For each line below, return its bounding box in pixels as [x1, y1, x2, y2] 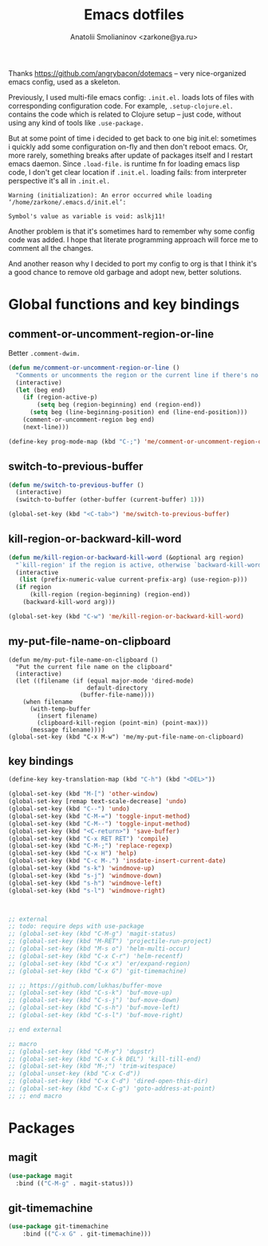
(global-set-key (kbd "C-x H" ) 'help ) [8, 850, 137, 858]
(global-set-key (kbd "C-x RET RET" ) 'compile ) [8, 834, 170, 842]
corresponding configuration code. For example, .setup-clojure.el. [8, 101, 234, 110]
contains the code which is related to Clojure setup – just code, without [8, 109, 242, 119]
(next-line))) [22, 423, 69, 431]
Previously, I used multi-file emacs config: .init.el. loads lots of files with [8, 92, 254, 102]
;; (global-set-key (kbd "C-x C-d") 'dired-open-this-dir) [8, 1077, 209, 1085]
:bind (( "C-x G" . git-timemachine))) [22, 1230, 152, 1238]
